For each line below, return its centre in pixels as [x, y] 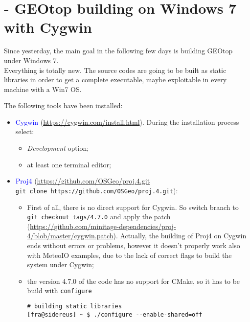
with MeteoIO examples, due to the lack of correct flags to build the [129, 255]
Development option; [58, 148]
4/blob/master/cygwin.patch [70, 236]
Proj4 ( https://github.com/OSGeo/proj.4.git [83, 181]
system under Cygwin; [60, 264]
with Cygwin [48, 27]
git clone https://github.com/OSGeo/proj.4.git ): [97, 190]
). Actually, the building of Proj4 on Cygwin [180, 236]
